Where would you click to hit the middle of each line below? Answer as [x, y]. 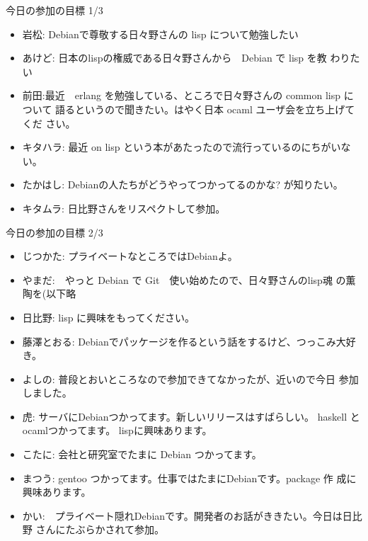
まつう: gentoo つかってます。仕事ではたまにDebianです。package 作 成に [189, 478]
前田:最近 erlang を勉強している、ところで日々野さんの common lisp [182, 95]
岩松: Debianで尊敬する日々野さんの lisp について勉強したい [160, 34]
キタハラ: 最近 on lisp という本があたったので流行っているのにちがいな [186, 147]
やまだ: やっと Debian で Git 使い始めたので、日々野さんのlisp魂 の [184, 279]
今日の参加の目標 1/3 [54, 10]
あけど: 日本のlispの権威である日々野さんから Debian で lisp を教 [174, 58]
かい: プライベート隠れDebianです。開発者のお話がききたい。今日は [182, 515]
